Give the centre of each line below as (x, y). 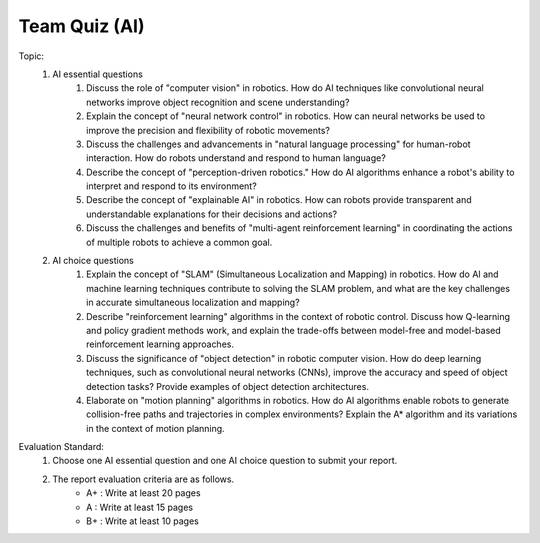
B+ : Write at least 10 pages (142, 521)
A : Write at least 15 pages (140, 507)
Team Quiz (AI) (81, 26)
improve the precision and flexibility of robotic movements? (208, 130)
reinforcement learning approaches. (160, 344)
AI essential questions (98, 74)
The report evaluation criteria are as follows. (143, 479)
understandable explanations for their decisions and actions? (212, 214)
